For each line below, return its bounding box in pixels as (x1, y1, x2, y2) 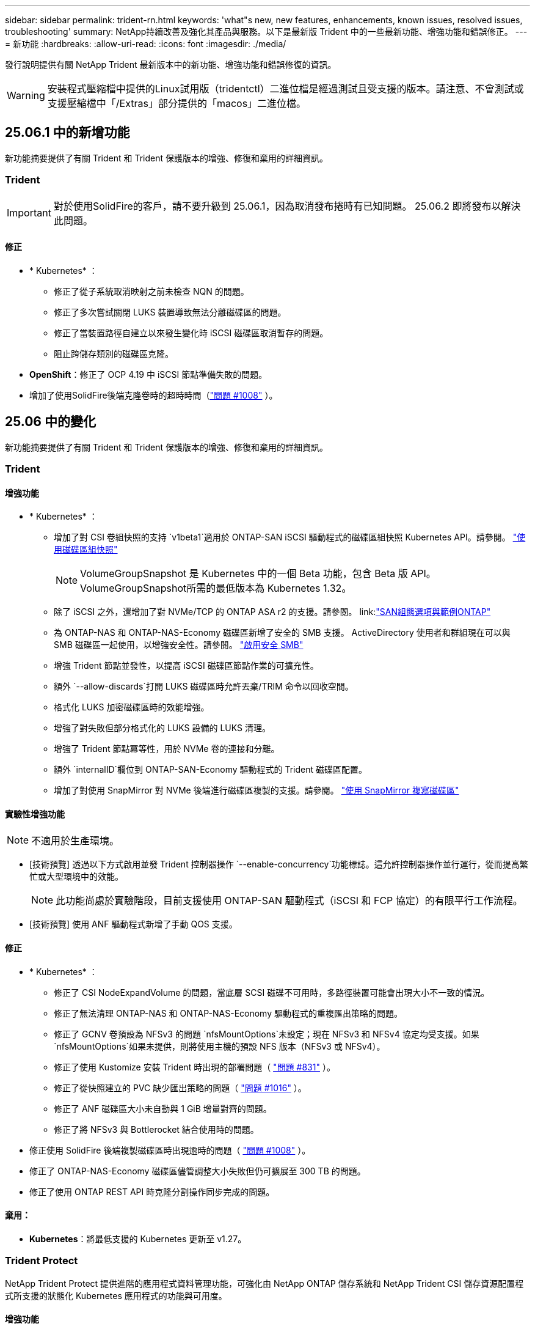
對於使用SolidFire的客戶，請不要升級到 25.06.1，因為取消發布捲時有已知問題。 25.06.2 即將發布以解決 (53, 199, 521, 212)
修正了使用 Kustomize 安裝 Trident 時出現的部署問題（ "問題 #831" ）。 (54, 1061, 335, 1072)
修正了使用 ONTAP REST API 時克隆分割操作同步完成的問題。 (29, 1186, 275, 1197)
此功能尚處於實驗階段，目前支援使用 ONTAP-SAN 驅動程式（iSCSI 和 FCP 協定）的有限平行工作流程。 (56, 894, 523, 907)
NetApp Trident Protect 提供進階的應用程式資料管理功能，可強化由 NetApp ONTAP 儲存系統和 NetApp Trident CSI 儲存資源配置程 (5, 1278, 524, 1289)
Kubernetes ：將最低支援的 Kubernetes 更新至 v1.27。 (29, 1233, 247, 1244)
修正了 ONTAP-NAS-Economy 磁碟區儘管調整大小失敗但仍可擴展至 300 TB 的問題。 (29, 1165, 366, 1176)
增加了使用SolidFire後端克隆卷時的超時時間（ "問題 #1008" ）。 (29, 389, 278, 400)
